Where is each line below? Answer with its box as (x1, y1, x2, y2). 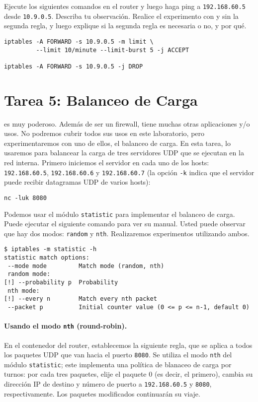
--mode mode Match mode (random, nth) (7, 262, 165, 269)
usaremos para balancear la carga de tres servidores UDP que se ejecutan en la (4, 147, 244, 158)
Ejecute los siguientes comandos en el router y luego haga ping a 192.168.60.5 (4, 1, 246, 11)
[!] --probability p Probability (4, 279, 118, 286)
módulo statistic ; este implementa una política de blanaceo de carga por (4, 359, 232, 369)
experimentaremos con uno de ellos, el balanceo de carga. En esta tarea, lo (4, 137, 231, 148)
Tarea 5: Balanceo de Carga (4, 89, 198, 110)
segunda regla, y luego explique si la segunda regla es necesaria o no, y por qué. (4, 20, 247, 31)
